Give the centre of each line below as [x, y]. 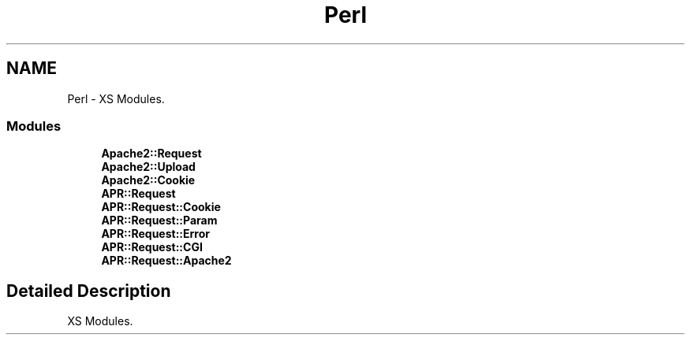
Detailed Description [89, 291]
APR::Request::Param [159, 221]
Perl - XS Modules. [116, 98]
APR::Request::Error [155, 234]
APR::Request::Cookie [161, 207]
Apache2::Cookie [148, 180]
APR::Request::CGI [152, 247]
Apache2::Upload [148, 167]
